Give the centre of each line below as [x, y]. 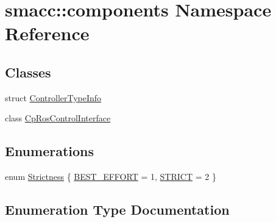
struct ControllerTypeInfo [53, 97]
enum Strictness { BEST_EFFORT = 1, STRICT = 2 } [111, 177]
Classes [28, 72]
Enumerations [50, 151]
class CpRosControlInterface [58, 118]
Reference [47, 33]
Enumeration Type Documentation [117, 209]
